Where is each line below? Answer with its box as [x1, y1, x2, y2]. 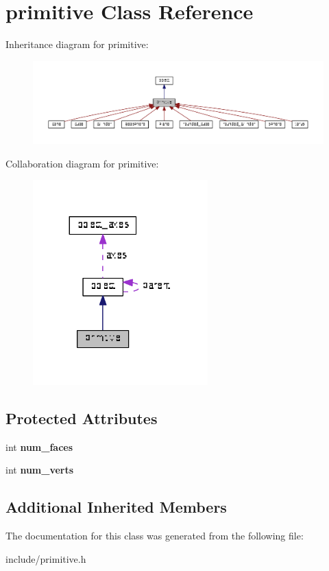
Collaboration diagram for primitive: [5, 156, 159, 170]
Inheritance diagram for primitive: [5, 37, 149, 51]
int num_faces [5, 439, 73, 454]
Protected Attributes [5, 408, 158, 428]
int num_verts [5, 463, 74, 477]
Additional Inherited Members [5, 496, 227, 517]
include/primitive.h [5, 551, 86, 566]
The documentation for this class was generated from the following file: [5, 528, 304, 543]
